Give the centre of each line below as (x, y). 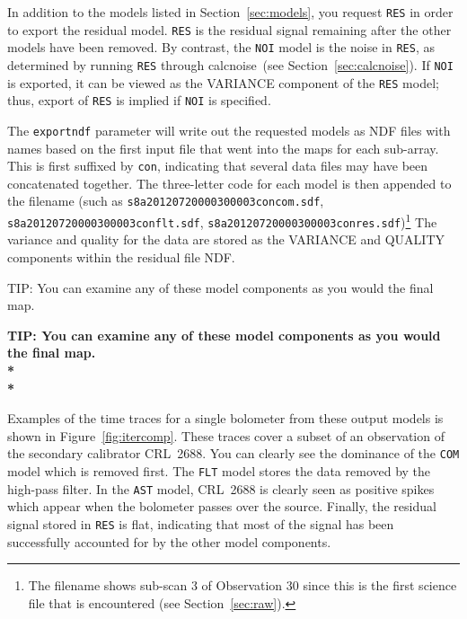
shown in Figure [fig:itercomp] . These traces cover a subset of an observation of (226, 435)
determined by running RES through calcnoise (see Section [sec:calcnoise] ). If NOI (230, 64)
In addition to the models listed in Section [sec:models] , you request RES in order (230, 12)
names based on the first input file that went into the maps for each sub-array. (223, 148)
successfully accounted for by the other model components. (169, 541)
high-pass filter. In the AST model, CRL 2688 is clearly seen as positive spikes (221, 488)
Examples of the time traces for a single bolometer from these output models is (225, 418)
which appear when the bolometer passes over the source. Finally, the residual (222, 506)
